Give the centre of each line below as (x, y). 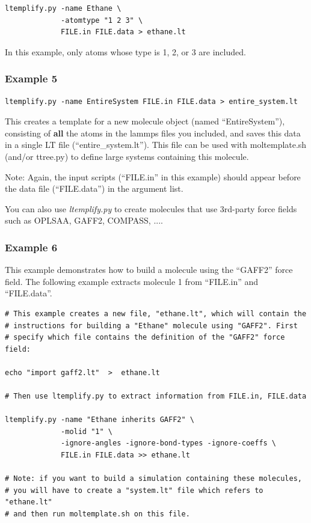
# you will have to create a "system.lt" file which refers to (134, 490)
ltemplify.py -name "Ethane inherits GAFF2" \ (100, 420)
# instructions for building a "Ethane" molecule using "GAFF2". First (151, 326)
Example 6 (31, 247)
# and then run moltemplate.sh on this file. (97, 514)
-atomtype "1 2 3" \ (102, 20)
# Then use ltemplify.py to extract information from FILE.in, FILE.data (156, 396)
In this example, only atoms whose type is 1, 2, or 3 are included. (125, 51)
